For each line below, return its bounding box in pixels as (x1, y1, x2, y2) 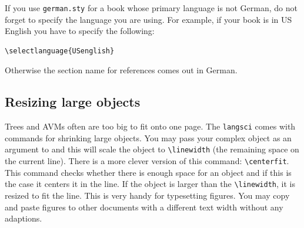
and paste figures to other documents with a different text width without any (5, 200, 283, 213)
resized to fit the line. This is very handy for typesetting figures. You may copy (5, 189, 290, 202)
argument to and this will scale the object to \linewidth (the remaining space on (5, 143, 299, 155)
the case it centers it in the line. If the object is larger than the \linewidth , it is (5, 178, 295, 190)
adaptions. (5, 212, 42, 224)
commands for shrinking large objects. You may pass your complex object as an (5, 131, 292, 144)
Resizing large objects (5, 93, 141, 111)
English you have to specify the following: (5, 25, 155, 37)
